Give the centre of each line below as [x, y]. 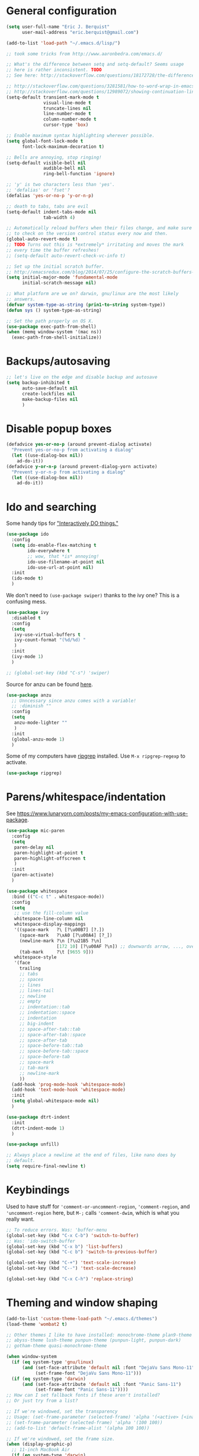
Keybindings [38, 1190]
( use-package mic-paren [36, 831]
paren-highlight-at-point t [49, 853]
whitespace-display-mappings [50, 925]
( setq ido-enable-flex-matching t [54, 545]
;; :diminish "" [31, 706]
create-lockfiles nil [49, 394]
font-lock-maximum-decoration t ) [63, 147]
